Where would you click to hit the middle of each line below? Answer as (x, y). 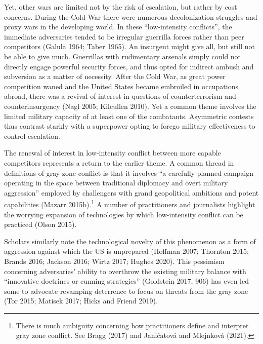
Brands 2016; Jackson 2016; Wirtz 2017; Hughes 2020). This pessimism (114, 261)
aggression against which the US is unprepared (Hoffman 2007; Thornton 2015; (126, 251)
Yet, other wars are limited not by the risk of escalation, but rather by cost (121, 7)
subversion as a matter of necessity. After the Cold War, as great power (115, 76)
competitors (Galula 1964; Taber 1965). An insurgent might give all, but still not (129, 46)
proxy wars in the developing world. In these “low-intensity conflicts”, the (118, 27)
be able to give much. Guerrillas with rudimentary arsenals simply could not (123, 56)
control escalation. (32, 136)
